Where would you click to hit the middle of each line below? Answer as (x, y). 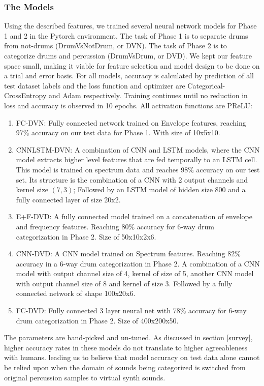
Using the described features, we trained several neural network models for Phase (130, 26)
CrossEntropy (25, 95)
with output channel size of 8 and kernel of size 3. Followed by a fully (124, 283)
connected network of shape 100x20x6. (76, 293)
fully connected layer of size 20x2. (68, 199)
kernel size (32, 189)
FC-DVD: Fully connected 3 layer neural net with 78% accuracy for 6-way (131, 310)
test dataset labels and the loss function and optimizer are (95, 85)
